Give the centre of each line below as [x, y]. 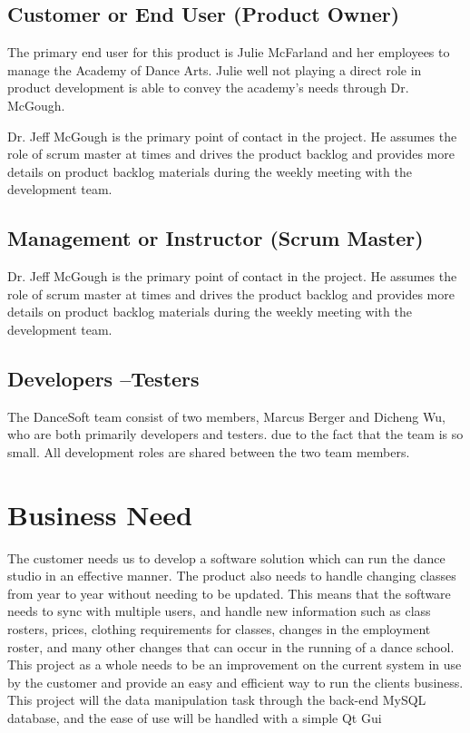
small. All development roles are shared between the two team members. [209, 451]
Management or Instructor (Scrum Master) [215, 238]
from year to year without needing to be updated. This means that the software [229, 593]
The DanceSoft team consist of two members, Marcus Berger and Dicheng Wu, [226, 416]
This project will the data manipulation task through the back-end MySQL [217, 700]
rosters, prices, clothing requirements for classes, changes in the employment [219, 629]
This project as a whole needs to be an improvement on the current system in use [235, 665]
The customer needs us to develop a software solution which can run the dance [226, 557]
